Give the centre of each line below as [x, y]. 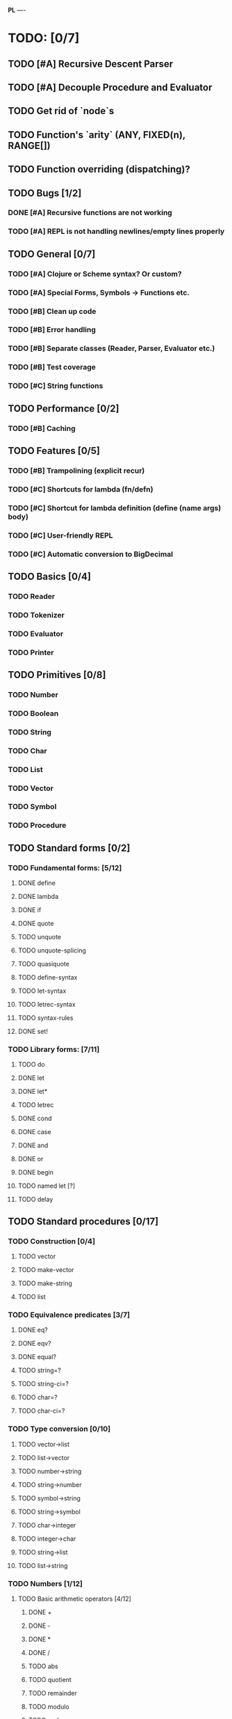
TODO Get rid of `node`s [61, 111]
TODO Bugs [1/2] [45, 193]
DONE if [30, 910]
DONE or [31, 1159]
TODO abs [43, 1666]
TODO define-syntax [48, 978]
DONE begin [36, 1172]
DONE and [33, 1145]
